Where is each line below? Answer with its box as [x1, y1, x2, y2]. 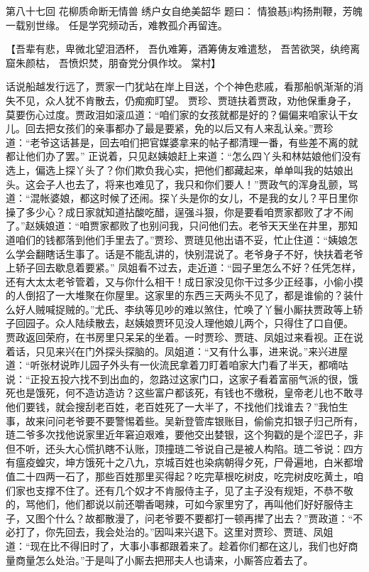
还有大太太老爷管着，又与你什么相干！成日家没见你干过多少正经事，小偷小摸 [6, 274, 363, 288]
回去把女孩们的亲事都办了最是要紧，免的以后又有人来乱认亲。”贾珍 [25, 121, 334, 136]
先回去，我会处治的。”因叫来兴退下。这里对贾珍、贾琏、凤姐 [55, 524, 334, 539]
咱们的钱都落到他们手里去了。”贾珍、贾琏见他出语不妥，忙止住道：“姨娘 [15, 232, 348, 247]
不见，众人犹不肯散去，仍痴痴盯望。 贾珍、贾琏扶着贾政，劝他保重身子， [15, 92, 357, 107]
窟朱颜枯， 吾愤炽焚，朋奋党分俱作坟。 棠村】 [6, 55, 221, 70]
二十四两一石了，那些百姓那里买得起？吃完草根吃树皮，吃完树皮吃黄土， [15, 469, 353, 483]
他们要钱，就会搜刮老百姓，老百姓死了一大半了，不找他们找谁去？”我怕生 [6, 399, 348, 414]
